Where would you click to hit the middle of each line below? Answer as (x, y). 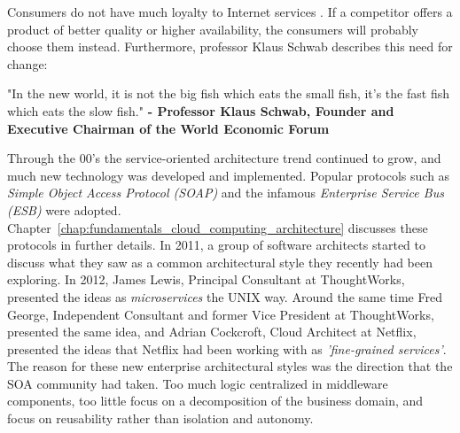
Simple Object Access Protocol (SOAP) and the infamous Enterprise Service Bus (226, 193)
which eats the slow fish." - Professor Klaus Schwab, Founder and (201, 110)
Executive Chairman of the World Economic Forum (168, 128)
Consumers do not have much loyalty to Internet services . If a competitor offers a (230, 12)
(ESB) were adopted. (64, 209)
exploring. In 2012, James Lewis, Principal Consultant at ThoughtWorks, (206, 279)
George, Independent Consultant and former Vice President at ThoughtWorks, (221, 314)
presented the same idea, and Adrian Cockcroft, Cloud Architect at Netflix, (212, 332)
